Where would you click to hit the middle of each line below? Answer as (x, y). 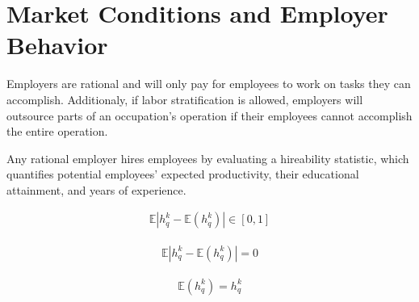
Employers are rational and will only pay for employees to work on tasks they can (209, 84)
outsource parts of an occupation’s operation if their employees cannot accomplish (209, 115)
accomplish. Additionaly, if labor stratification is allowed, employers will (185, 99)
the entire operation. (57, 131)
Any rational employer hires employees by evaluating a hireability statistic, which (208, 158)
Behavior (57, 45)
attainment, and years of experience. (96, 189)
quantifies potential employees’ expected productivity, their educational (183, 174)
